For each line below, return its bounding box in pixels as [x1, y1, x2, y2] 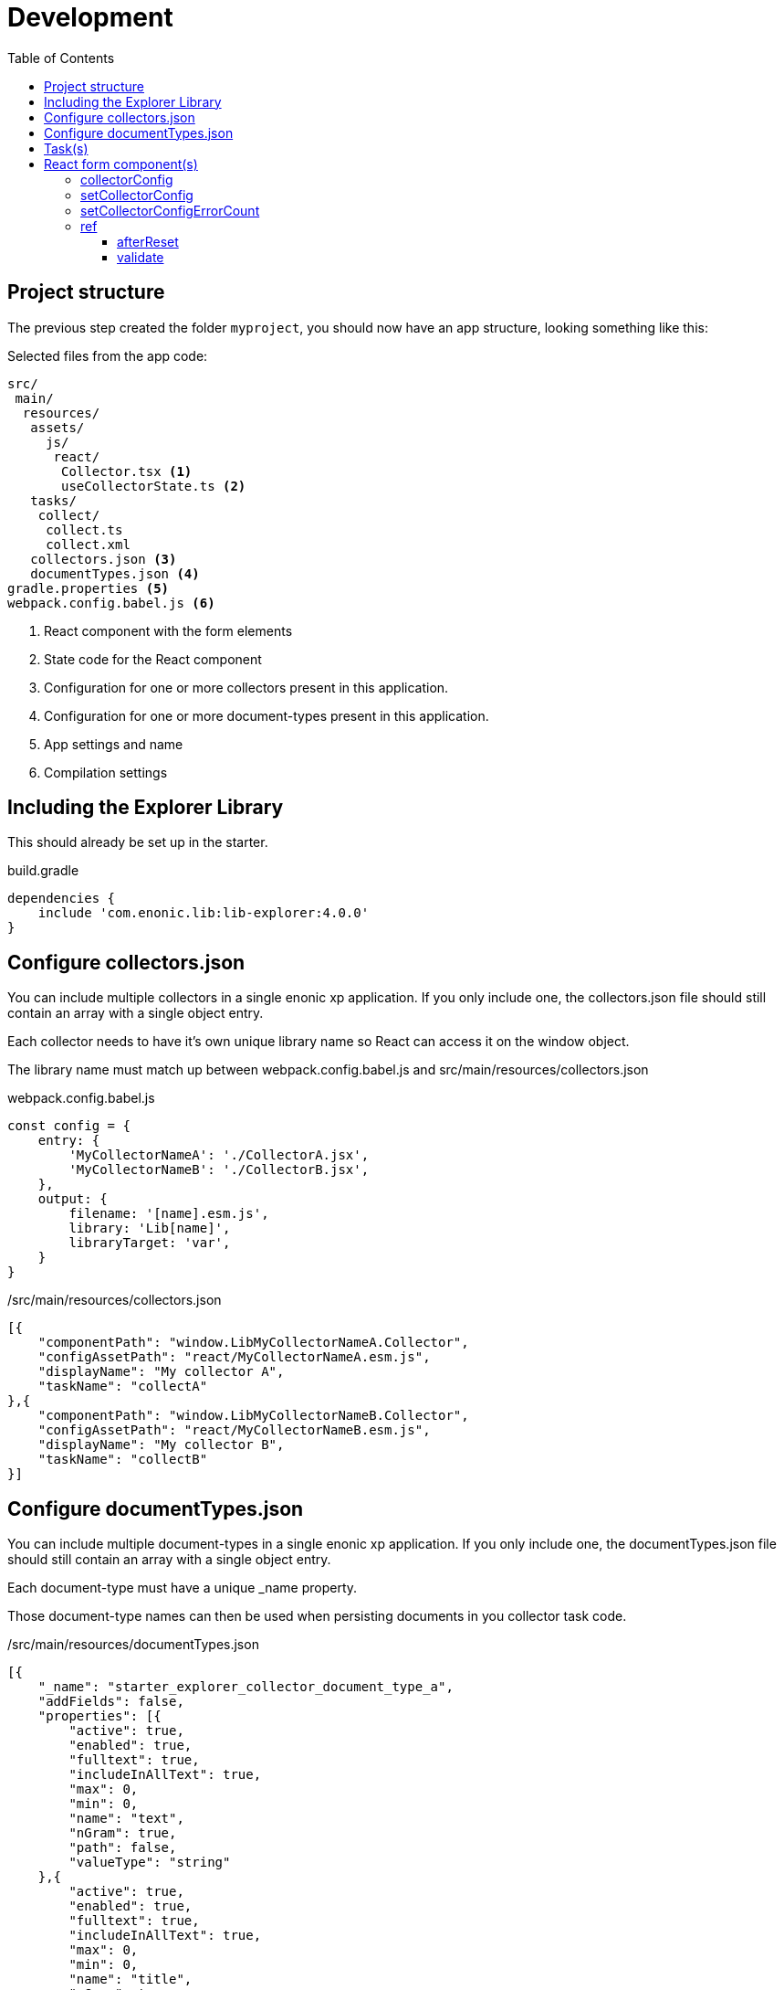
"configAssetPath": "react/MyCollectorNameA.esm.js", [37, 1350, 431, 1365]
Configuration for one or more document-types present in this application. [44, 707, 489, 724]
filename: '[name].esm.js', [68, 1206, 269, 1222]
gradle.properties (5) [7, 580, 170, 596]
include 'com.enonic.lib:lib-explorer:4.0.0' [37, 905, 370, 921]
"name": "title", [68, 1972, 193, 1987]
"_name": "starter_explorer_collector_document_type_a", [37, 1679, 454, 1695]
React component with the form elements [44, 622, 293, 639]
